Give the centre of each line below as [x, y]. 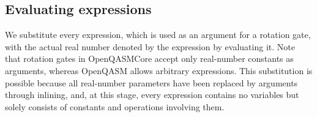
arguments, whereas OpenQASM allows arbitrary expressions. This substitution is [159, 70]
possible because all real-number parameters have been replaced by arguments [151, 82]
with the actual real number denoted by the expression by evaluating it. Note [150, 46]
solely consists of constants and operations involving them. [115, 106]
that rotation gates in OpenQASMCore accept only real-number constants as [149, 58]
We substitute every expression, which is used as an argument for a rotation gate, [158, 35]
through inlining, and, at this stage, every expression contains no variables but [152, 95]
